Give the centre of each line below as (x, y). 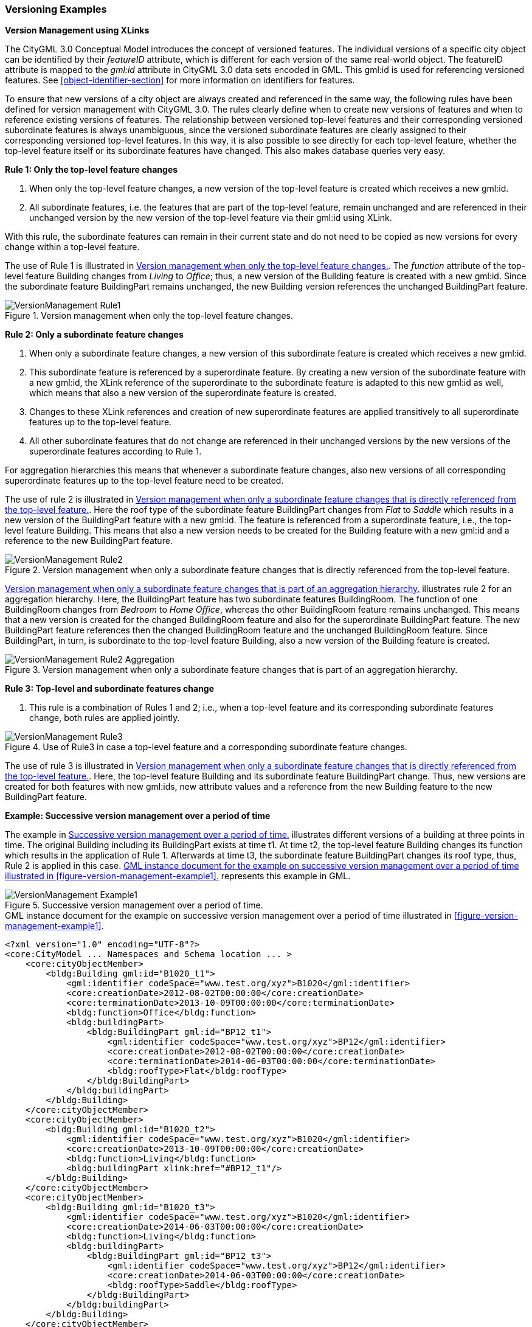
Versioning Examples (56, 9)
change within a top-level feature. (72, 247)
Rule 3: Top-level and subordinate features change (110, 689)
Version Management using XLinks (77, 30)
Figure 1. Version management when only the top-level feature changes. (149, 316)
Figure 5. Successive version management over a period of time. (134, 905)
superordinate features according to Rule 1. (116, 451)
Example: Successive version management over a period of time (138, 816)
